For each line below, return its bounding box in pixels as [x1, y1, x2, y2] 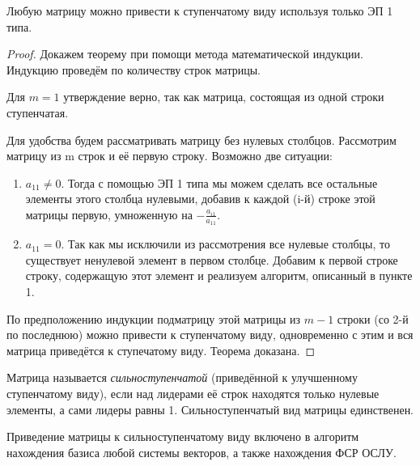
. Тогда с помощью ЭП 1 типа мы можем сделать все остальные [61, 174, 378, 191]
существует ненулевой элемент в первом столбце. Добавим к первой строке [25, 251, 398, 268]
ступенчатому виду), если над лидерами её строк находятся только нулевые [6, 384, 380, 401]
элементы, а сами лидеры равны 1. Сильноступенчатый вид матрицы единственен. [6, 400, 414, 417]
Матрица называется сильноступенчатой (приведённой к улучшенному [6, 369, 358, 386]
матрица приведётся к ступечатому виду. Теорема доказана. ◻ [6, 341, 316, 358]
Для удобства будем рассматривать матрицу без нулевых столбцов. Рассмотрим [6, 131, 397, 148]
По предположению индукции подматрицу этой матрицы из [6, 310, 301, 327]
